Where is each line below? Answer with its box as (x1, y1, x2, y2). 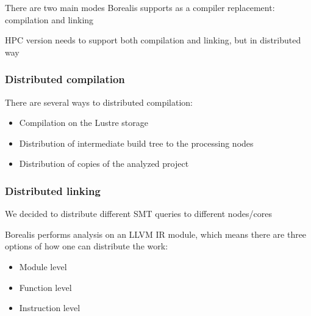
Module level (19, 260, 67, 273)
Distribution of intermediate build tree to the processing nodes (19, 136, 254, 149)
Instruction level (19, 301, 80, 314)
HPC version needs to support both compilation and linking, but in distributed (5, 34, 301, 46)
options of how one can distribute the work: (5, 240, 168, 252)
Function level (19, 281, 72, 293)
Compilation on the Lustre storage (19, 116, 149, 129)
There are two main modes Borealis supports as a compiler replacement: (5, 1, 275, 13)
